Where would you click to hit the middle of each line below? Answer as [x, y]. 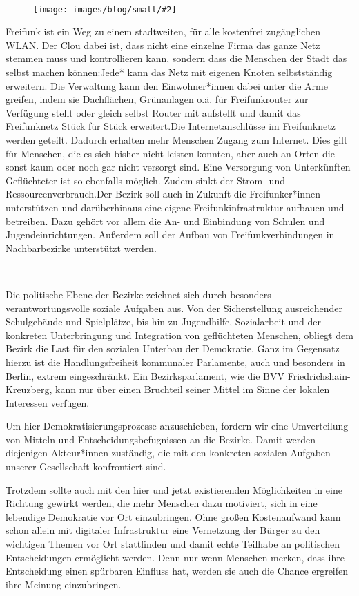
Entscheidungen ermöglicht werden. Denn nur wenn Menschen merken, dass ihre [175, 557]
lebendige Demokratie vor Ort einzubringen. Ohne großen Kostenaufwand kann [173, 516]
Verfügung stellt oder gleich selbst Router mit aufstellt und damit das [153, 112]
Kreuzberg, [29, 389]
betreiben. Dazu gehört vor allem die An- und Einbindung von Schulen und [165, 221]
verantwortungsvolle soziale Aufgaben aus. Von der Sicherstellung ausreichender [174, 308]
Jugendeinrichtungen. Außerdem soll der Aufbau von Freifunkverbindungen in [170, 234]
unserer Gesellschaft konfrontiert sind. [86, 467]
